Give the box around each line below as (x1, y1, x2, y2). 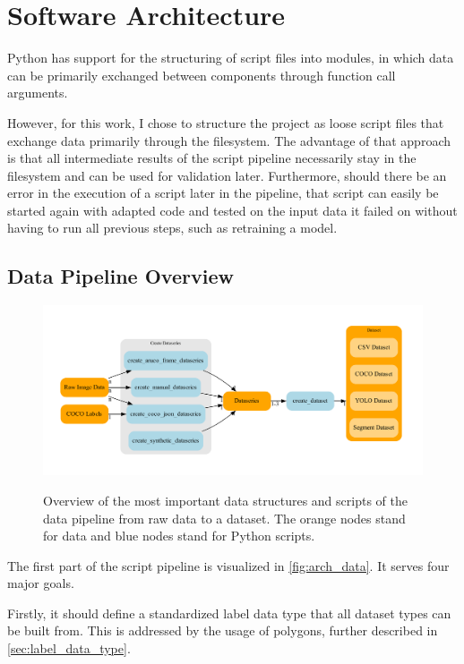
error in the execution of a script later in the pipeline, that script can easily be (7, 183, 439, 202)
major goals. (7, 574, 74, 592)
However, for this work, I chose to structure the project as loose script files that (7, 113, 444, 132)
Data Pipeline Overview (7, 262, 234, 290)
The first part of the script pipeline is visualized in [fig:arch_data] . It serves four (7, 556, 450, 575)
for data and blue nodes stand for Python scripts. (43, 526, 315, 545)
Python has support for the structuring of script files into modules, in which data (7, 48, 454, 67)
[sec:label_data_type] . (7, 639, 131, 658)
